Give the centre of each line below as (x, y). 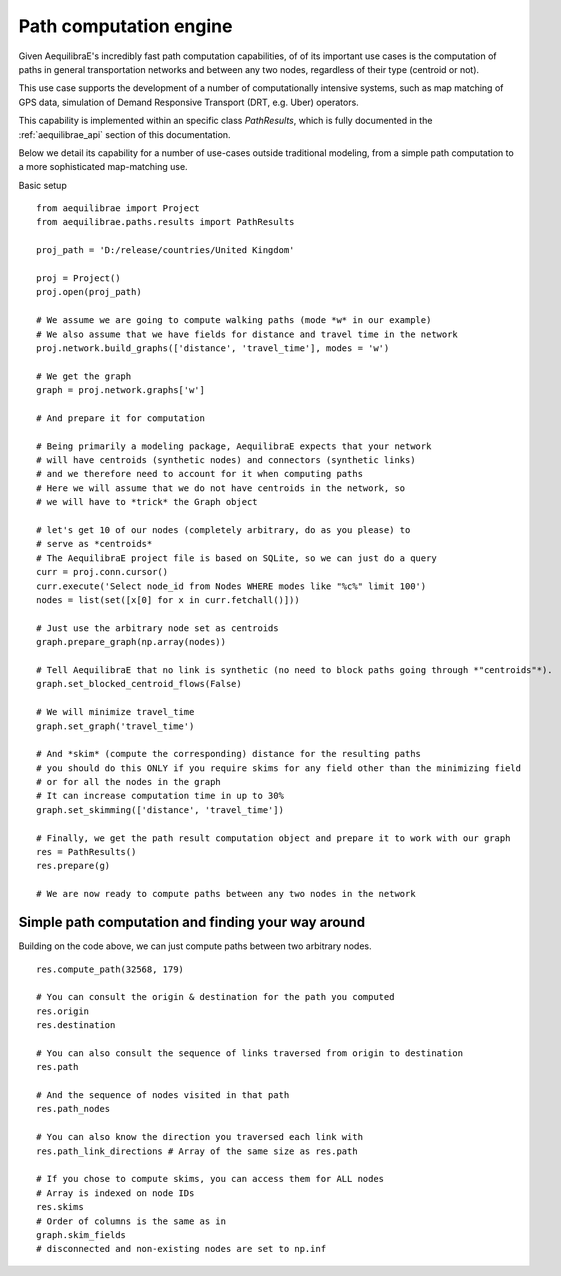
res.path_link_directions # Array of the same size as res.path (197, 1151)
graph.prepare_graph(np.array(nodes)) (131, 642)
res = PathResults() (86, 852)
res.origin (63, 1011)
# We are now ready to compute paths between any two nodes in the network (226, 894)
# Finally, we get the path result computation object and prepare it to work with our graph (273, 838)
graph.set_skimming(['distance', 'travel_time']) (160, 809)
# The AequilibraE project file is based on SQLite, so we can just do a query (236, 558)
